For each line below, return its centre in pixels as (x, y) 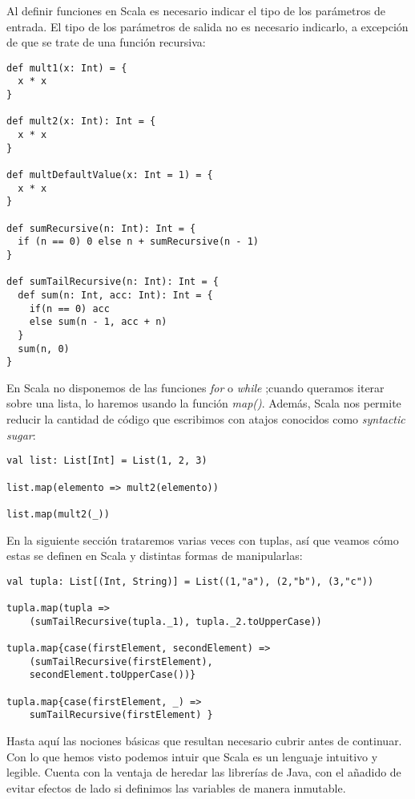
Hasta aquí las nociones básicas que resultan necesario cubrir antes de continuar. (204, 740)
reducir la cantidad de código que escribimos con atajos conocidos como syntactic (206, 419)
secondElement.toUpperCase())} (113, 675)
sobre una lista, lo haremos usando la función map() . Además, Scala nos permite (204, 403)
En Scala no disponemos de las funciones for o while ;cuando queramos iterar (195, 387)
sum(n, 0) (44, 349)
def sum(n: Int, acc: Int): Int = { (115, 295)
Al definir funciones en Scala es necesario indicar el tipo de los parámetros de (196, 10)
